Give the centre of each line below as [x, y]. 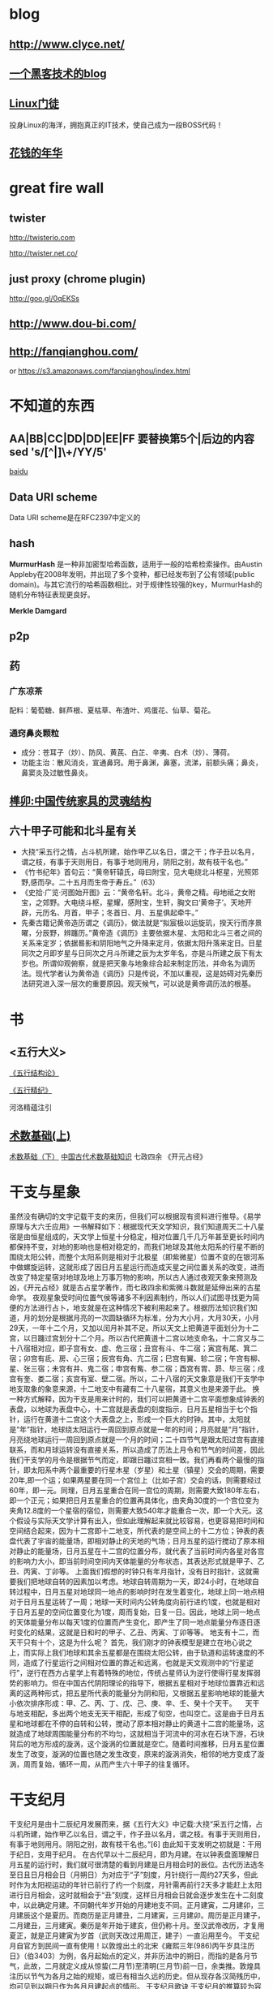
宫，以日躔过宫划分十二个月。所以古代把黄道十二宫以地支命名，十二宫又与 [133, 1338]
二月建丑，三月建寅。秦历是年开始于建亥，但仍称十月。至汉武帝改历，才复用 [137, 1926]
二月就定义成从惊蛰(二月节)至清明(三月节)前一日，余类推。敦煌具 [153, 1966]
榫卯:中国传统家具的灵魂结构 [81, 801]
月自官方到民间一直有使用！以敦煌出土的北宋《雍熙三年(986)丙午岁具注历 [132, 1946]
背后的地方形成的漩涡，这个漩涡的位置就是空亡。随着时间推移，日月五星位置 [137, 1744]
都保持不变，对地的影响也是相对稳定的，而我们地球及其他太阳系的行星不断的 [137, 1247]
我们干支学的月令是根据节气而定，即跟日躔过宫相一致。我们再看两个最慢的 [133, 1460]
